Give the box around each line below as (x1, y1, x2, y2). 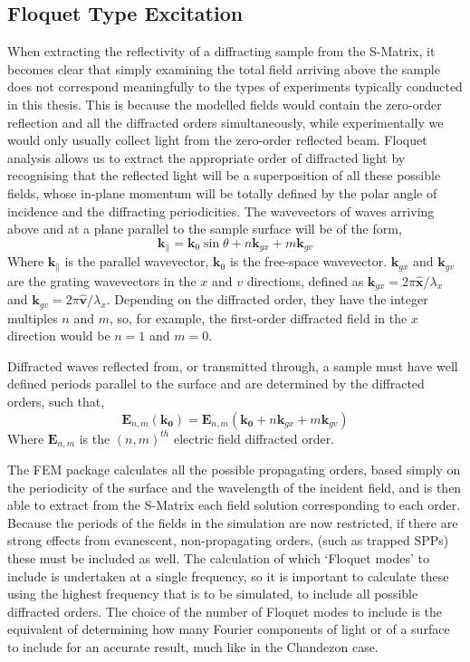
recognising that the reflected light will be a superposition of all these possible (7, 166, 441, 185)
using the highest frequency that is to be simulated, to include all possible (7, 584, 418, 603)
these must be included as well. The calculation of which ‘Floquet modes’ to (7, 548, 429, 567)
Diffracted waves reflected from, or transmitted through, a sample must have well (7, 356, 458, 375)
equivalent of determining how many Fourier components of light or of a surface (7, 619, 450, 638)
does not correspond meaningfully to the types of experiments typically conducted (7, 77, 463, 96)
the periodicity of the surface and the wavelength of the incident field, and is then (7, 477, 462, 496)
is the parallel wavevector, (64, 252, 209, 271)
